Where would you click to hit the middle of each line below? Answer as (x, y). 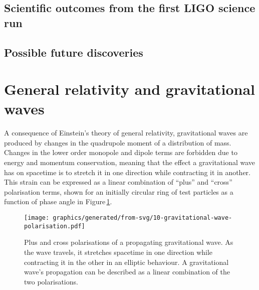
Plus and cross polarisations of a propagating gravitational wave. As (129, 242)
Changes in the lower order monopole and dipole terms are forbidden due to (121, 152)
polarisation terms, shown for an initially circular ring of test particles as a (119, 191)
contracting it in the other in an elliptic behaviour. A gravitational (126, 262)
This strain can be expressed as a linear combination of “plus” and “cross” (118, 182)
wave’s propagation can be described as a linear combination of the (127, 272)
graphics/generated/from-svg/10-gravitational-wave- (143, 218)
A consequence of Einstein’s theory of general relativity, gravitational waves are (126, 133)
